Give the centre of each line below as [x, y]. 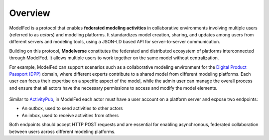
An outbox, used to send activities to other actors [72, 108]
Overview [30, 13]
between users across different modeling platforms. [62, 132]
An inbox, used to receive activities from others [70, 115]
